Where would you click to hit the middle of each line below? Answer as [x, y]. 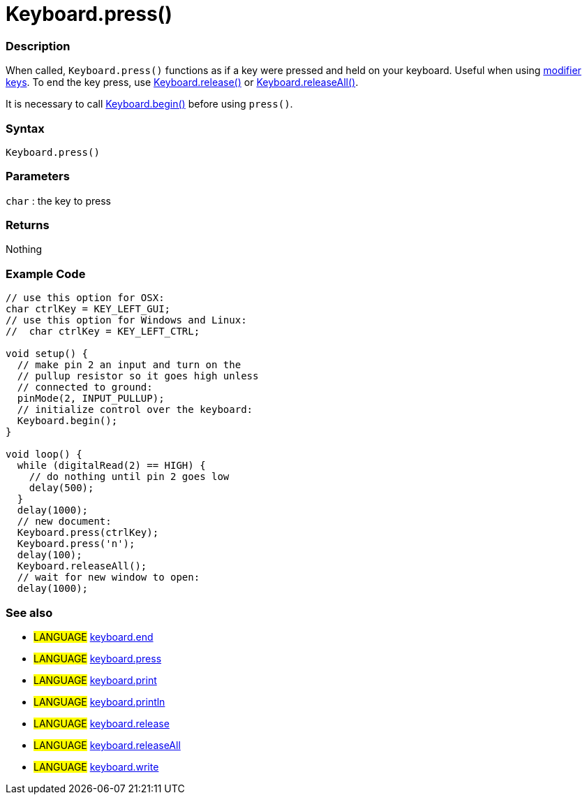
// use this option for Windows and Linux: [126, 320]
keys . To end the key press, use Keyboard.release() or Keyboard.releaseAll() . [182, 82]
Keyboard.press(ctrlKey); [88, 533]
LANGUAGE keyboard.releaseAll [107, 745]
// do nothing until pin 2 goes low [129, 477]
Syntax [25, 128]
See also [29, 612]
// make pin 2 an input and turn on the [129, 365]
